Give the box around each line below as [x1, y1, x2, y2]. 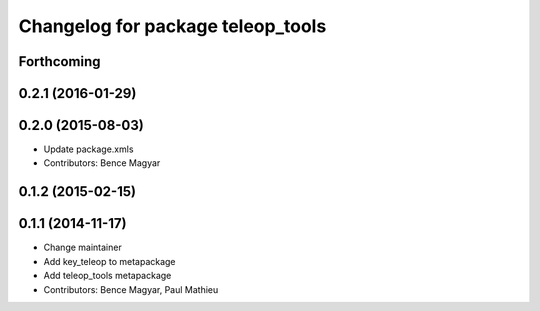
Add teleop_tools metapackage [43, 270, 172, 282]
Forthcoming [18, 53, 101, 70]
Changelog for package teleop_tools [18, 15, 327, 37]
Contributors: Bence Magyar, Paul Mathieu [43, 283, 219, 295]
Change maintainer [43, 241, 122, 254]
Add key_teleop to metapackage [43, 255, 176, 267]
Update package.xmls [43, 143, 134, 155]
